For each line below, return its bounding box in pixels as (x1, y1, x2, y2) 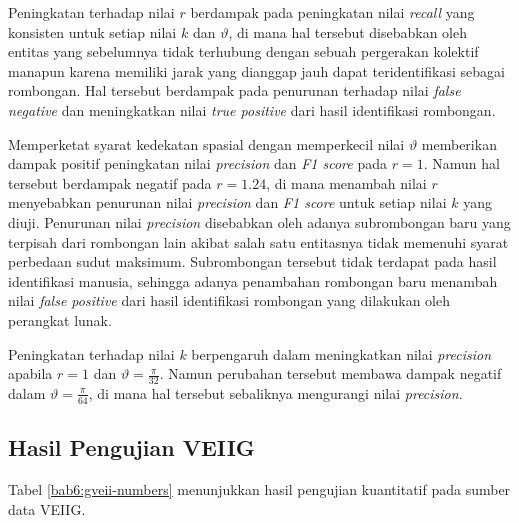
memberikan (421, 133, 497, 154)
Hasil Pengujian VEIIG (8, 432, 255, 463)
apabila (8, 363, 53, 384)
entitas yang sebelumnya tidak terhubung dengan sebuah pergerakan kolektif (8, 41, 479, 62)
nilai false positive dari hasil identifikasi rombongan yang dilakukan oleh (8, 290, 450, 311)
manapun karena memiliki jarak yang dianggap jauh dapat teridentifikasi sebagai (8, 60, 505, 81)
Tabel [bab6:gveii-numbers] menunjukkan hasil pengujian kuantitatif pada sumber (8, 478, 511, 499)
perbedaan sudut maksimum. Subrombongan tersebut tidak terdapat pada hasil (8, 251, 497, 272)
